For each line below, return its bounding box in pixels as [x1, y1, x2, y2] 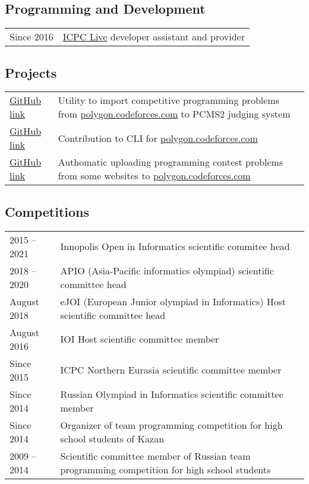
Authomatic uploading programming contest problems [58, 155, 283, 169]
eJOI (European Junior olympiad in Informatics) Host [60, 294, 286, 308]
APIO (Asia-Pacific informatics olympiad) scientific [60, 263, 274, 277]
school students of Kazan [60, 431, 165, 445]
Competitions [5, 202, 90, 220]
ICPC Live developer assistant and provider [62, 30, 245, 44]
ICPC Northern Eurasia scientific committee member [60, 363, 282, 377]
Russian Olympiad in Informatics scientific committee [60, 387, 283, 401]
